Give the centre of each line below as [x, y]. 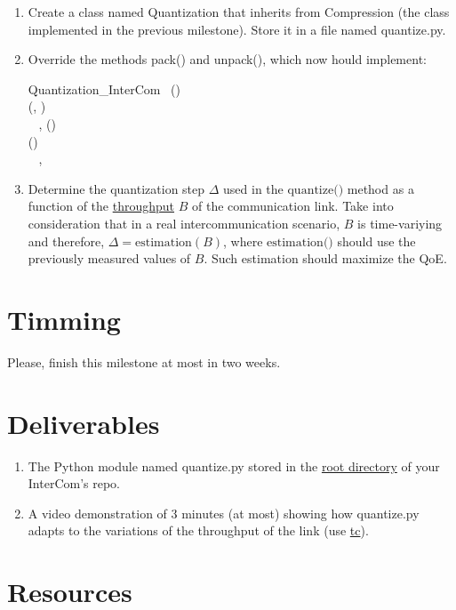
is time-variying [400, 223]
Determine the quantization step [116, 188]
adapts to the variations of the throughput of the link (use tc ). [198, 530]
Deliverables [84, 423]
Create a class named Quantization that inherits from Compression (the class [239, 12]
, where [243, 241]
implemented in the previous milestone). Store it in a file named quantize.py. [237, 29]
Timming [64, 319]
